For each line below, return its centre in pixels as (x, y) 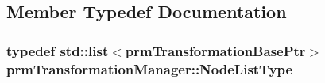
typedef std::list (58, 50)
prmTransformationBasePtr (215, 50)
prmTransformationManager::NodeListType (150, 68)
